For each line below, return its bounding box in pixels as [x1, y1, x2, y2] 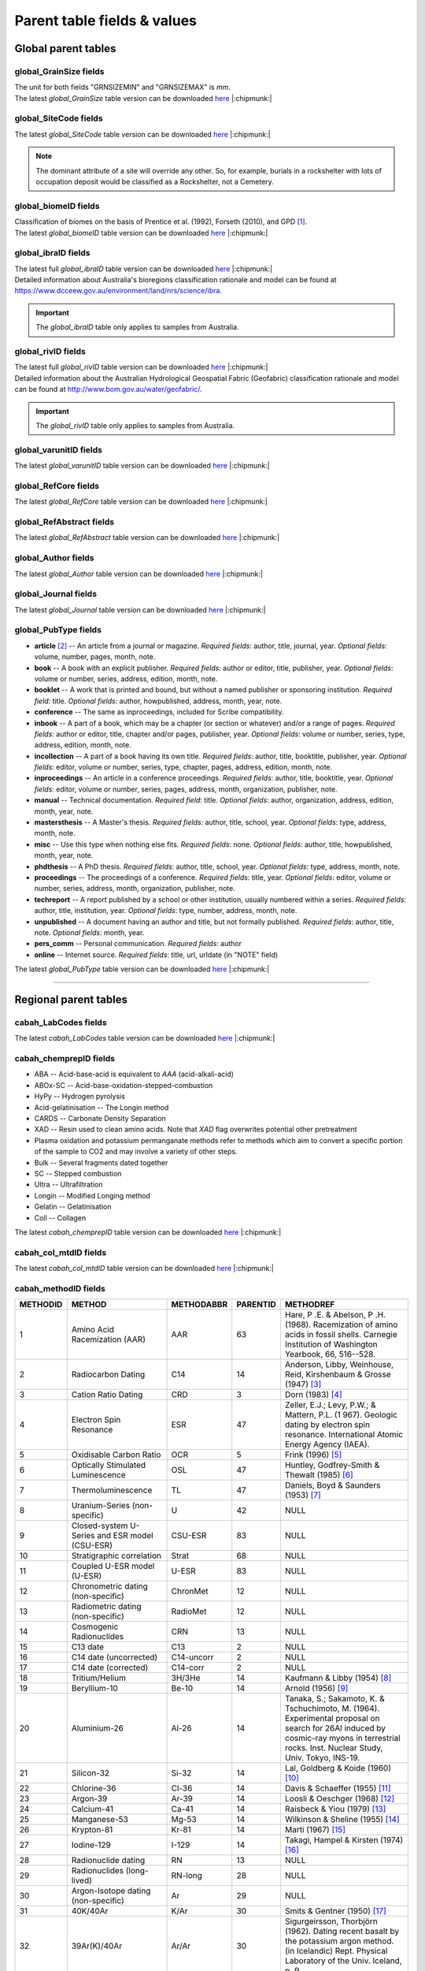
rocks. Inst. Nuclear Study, [284, 1742, 383, 1753]
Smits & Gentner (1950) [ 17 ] [284, 1906, 387, 1917]
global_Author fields [14, 553, 94, 564]
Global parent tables [14, 42, 116, 55]
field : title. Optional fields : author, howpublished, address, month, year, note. [34, 696, 283, 706]
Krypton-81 [71, 1824, 113, 1835]
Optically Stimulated [71, 1459, 146, 1470]
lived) [71, 1875, 92, 1886]
